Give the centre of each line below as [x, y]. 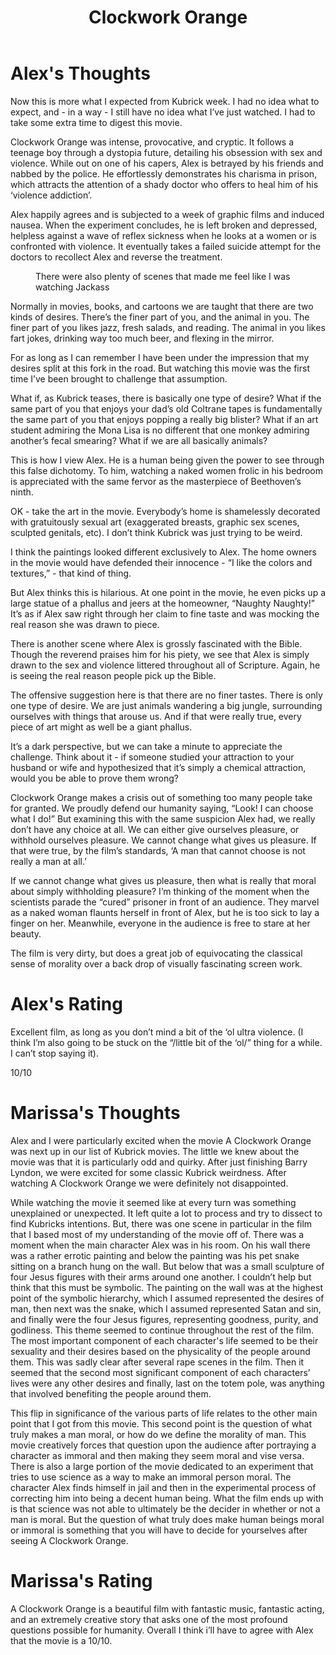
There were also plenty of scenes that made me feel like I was [163, 276]
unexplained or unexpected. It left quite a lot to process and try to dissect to [166, 1213]
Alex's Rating [66, 1004]
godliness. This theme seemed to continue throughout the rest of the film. [162, 1330]
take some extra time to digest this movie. [96, 122]
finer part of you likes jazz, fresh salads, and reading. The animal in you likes [168, 327]
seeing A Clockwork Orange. [69, 1540]
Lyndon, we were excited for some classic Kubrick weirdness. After [148, 1172]
